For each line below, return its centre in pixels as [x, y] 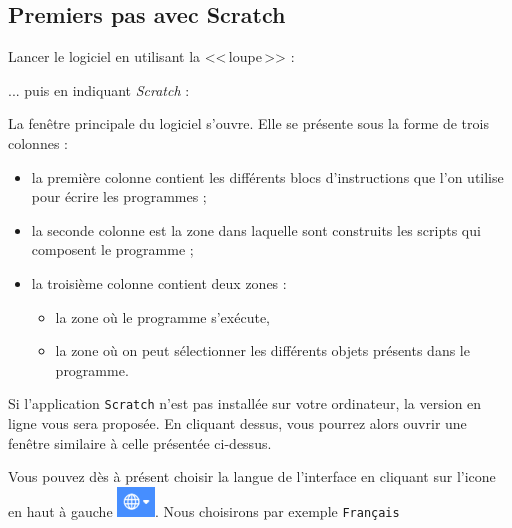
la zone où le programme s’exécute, [162, 316]
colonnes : [38, 142]
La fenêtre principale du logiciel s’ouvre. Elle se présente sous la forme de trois [248, 123]
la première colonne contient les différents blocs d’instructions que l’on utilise [267, 176]
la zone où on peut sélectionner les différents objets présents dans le [262, 350]
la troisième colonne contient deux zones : [159, 282]
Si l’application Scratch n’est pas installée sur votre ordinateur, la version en [245, 403]
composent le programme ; [112, 249]
